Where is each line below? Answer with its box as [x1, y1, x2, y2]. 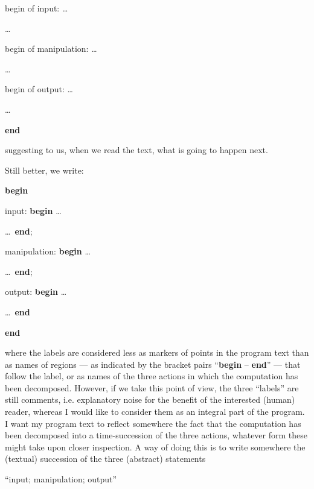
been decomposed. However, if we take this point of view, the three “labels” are [5, 381, 299, 394]
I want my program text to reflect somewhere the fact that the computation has [5, 417, 301, 429]
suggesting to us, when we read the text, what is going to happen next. [5, 144, 268, 156]
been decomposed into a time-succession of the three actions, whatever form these [5, 429, 308, 441]
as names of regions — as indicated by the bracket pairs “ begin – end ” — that [5, 358, 301, 370]
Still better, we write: [5, 163, 84, 176]
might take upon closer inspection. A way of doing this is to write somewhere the [5, 440, 306, 453]
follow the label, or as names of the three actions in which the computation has [5, 370, 298, 382]
